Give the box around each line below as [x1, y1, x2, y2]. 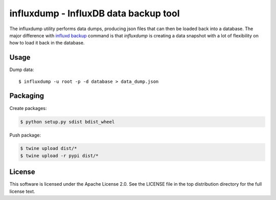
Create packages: [9, 105, 47, 111]
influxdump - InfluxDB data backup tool [9, 8, 180, 19]
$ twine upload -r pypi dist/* [20, 152, 99, 159]
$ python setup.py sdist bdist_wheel [20, 119, 115, 125]
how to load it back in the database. [9, 40, 85, 46]
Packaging [9, 92, 44, 100]
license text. [9, 188, 35, 194]
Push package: [9, 132, 41, 138]
